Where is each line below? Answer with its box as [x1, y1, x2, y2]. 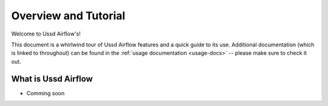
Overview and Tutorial [11, 9, 126, 22]
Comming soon [26, 89, 65, 96]
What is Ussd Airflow [11, 73, 94, 84]
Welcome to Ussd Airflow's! [11, 30, 81, 37]
